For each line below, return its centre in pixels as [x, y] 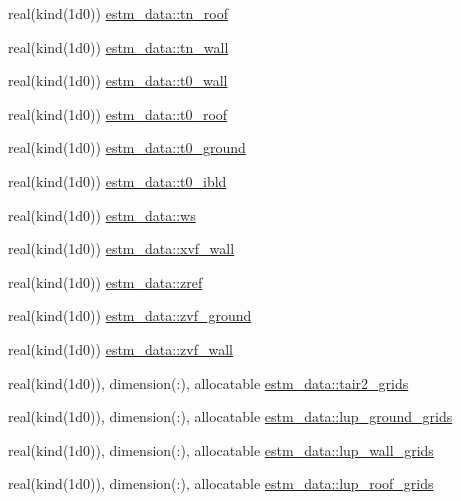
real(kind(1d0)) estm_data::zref [105, 281]
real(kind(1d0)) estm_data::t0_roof [118, 113]
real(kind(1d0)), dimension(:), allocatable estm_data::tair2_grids [208, 382]
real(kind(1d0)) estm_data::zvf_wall [120, 348]
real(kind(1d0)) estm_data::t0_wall [118, 80]
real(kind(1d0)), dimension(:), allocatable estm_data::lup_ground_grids [230, 416]
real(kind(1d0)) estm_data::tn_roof [118, 13]
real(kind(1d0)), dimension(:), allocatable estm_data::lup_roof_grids [221, 483]
